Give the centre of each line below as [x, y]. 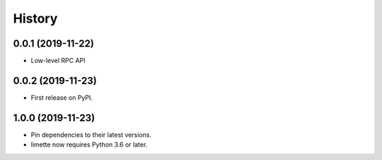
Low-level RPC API [58, 61]
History [35, 18]
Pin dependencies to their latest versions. [91, 135]
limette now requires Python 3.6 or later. [89, 144]
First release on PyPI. [62, 97]
